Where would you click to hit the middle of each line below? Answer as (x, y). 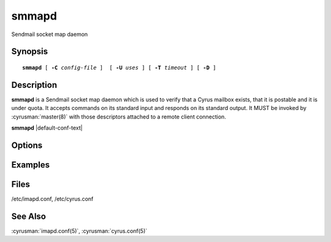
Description (34, 85)
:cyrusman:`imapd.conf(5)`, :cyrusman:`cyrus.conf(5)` (79, 231)
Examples (31, 165)
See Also (29, 216)
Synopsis (30, 52)
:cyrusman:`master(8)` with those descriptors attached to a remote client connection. (119, 117)
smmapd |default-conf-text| (47, 128)
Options (27, 145)
